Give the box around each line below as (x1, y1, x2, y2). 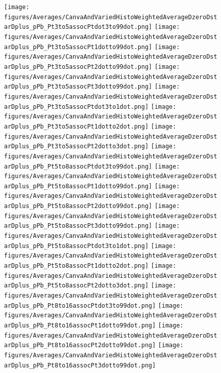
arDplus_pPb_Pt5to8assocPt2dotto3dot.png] (4, 282, 149, 289)
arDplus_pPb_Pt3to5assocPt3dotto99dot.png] (4, 83, 152, 91)
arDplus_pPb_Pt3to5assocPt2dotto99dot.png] (4, 63, 152, 70)
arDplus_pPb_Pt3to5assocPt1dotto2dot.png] (4, 122, 149, 130)
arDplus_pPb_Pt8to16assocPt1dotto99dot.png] (4, 322, 156, 329)
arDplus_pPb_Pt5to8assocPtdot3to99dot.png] (4, 162, 152, 170)
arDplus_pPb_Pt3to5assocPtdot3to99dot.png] (4, 23, 152, 31)
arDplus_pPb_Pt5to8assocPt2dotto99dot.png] (4, 202, 152, 210)
